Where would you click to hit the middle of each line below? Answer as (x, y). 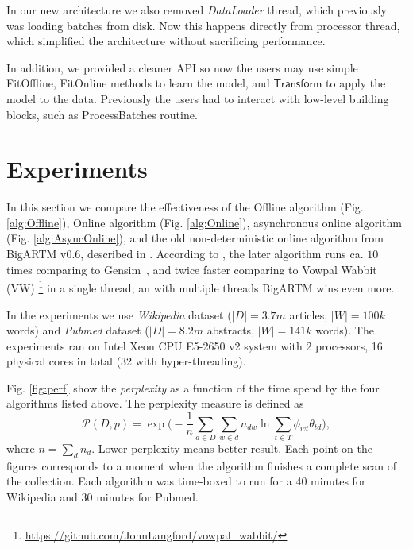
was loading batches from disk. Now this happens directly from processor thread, (203, 25)
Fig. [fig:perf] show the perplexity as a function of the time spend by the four (193, 387)
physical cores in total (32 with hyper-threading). (126, 361)
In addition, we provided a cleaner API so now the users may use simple (182, 67)
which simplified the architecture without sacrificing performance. (166, 41)
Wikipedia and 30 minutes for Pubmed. (102, 496)
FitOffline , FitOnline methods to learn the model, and (138, 83)
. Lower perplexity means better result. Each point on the (232, 448)
